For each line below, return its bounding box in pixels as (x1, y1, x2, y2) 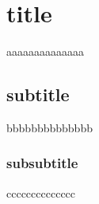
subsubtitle (6, 153, 78, 173)
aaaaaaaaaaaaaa (6, 43, 84, 60)
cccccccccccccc (6, 184, 76, 201)
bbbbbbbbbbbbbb (6, 119, 93, 135)
